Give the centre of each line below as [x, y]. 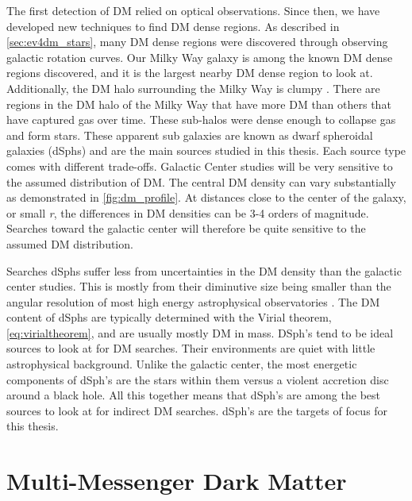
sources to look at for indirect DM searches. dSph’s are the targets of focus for [197, 410]
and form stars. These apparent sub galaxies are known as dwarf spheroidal [190, 135]
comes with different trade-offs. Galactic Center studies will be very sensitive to [200, 166]
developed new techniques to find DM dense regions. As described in [173, 26]
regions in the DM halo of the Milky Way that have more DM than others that [199, 104]
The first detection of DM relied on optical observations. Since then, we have [193, 10]
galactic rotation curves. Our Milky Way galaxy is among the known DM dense [200, 57]
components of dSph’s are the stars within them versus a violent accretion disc [198, 379]
